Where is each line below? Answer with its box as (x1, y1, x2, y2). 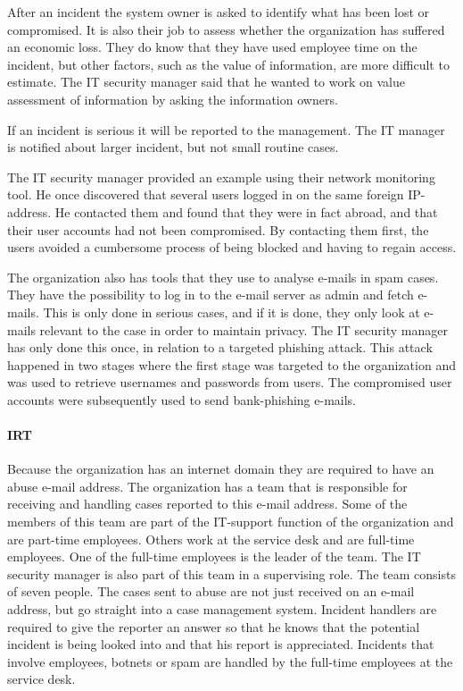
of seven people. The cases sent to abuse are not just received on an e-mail (7, 582, 415, 601)
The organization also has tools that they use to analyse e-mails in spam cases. (7, 267, 439, 286)
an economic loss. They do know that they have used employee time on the (7, 38, 418, 56)
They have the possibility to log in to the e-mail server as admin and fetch (7, 285, 414, 304)
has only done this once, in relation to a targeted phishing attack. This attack (7, 338, 433, 357)
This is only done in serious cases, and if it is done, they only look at (43, 302, 420, 321)
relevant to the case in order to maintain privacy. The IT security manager (39, 320, 448, 339)
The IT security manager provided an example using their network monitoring (7, 167, 435, 186)
